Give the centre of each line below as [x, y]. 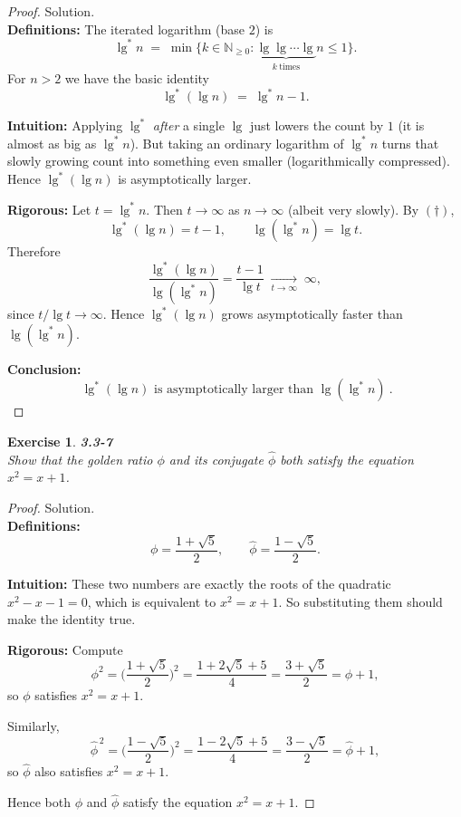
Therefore [34, 251]
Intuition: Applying [65, 125]
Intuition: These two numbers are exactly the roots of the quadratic [199, 583]
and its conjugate [216, 459]
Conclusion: [44, 368]
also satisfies [69, 771]
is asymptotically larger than [234, 390]
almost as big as [52, 143]
